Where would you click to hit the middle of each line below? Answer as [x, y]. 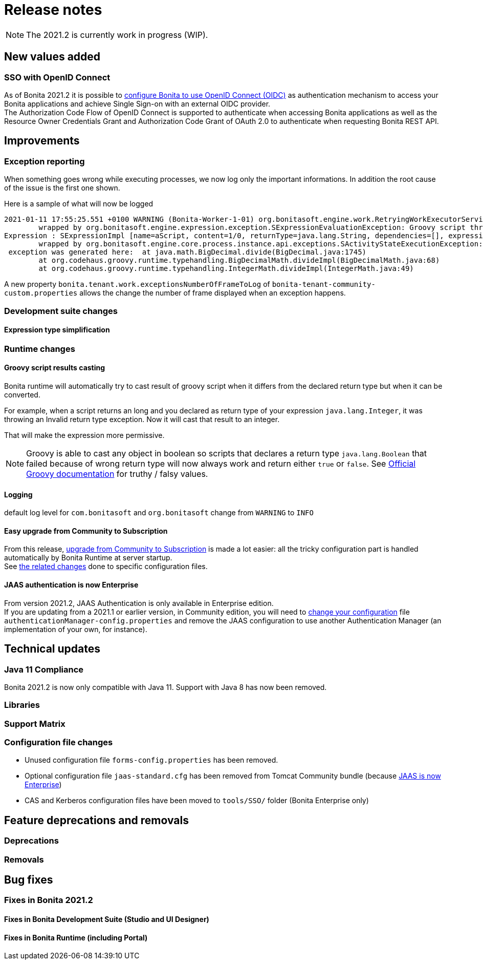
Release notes [53, 10]
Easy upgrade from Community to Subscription [86, 531]
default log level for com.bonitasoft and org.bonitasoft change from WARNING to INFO [159, 513]
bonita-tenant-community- [324, 285]
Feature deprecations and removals [96, 820]
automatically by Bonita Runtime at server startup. [88, 558]
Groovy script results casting [55, 368]
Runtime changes [40, 349]
